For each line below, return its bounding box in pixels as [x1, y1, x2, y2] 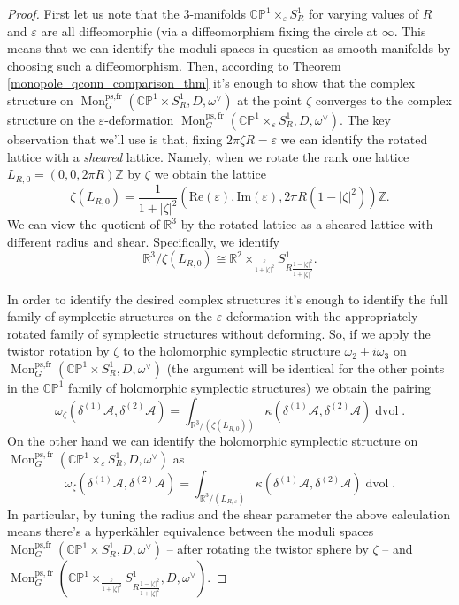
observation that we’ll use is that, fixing [7, 129, 223, 148]
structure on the [7, 110, 95, 128]
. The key [340, 110, 391, 128]
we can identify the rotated [280, 129, 428, 148]
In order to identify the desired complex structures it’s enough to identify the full [7, 289, 448, 308]
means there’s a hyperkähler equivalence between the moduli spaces [7, 522, 374, 540]
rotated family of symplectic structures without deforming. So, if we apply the [7, 324, 431, 342]
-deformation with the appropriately [222, 307, 418, 325]
